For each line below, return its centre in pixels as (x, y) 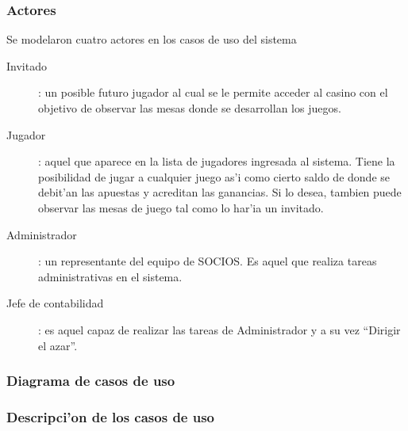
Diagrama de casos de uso (91, 381)
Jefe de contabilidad (55, 303)
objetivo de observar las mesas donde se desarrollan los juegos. (190, 108)
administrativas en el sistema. (110, 276)
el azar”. (58, 345)
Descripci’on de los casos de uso (111, 416)
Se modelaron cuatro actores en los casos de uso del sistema (152, 39)
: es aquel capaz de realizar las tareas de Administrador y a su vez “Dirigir (219, 329)
